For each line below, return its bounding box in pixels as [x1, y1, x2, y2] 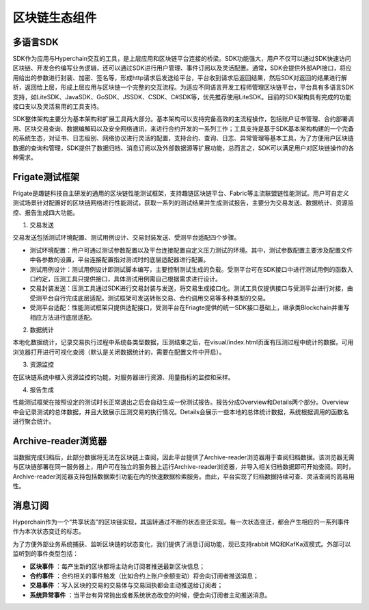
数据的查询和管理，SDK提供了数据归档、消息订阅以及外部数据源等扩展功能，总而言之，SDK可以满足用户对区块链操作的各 [12, 144, 355, 152]
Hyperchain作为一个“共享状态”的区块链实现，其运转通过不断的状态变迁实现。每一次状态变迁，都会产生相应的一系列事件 [12, 518, 350, 526]
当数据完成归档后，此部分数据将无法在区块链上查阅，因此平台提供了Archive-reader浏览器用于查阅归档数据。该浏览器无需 [12, 453, 355, 461]
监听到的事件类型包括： [12, 550, 79, 558]
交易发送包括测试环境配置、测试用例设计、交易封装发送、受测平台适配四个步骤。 [12, 233, 241, 242]
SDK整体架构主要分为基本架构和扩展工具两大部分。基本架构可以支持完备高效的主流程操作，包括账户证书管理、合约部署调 [12, 115, 355, 123]
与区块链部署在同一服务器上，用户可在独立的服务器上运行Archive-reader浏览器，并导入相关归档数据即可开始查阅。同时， [12, 463, 355, 471]
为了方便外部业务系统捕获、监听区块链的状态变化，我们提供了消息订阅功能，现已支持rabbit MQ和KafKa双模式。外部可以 [12, 539, 351, 548]
